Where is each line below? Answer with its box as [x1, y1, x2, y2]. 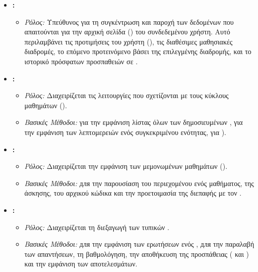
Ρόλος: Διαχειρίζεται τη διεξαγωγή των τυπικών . [24, 221, 169, 232]
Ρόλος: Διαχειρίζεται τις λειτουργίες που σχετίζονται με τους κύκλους [24, 90, 229, 101]
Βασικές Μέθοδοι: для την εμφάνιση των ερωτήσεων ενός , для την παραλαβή [24, 239, 254, 249]
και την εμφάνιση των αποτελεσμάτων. [24, 258, 138, 269]
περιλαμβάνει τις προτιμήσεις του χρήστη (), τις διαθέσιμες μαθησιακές [24, 36, 233, 47]
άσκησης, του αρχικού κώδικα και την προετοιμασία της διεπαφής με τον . [24, 188, 242, 198]
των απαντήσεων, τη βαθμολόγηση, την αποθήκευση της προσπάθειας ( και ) [24, 248, 249, 259]
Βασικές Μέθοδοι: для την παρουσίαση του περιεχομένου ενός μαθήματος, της [24, 177, 254, 188]
